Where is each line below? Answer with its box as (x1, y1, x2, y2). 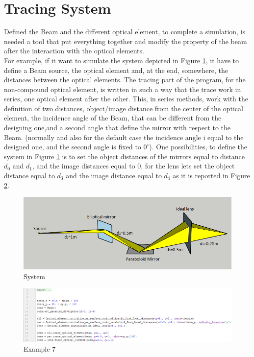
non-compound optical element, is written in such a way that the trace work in (4, 84, 241, 94)
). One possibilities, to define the (149, 142, 248, 152)
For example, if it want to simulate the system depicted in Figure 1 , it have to (4, 55, 239, 65)
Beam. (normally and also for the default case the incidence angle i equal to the (4, 132, 244, 142)
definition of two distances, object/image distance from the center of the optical (4, 103, 243, 113)
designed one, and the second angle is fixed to (4, 142, 141, 152)
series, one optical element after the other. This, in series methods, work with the (4, 94, 248, 104)
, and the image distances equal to (32, 161, 135, 171)
